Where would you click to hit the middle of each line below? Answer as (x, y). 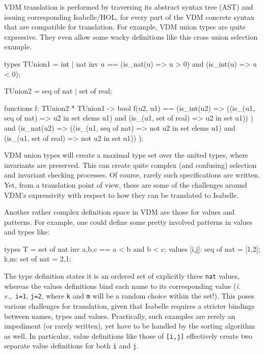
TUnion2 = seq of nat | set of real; (58, 91)
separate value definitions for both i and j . (71, 346)
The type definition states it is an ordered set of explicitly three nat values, (122, 276)
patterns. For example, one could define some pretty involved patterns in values (128, 222)
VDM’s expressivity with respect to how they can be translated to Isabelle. (122, 195)
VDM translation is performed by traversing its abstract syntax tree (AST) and (129, 7)
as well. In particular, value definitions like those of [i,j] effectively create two (128, 335)
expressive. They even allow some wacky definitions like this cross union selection (131, 36)
